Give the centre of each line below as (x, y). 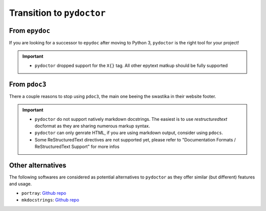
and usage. (20, 184)
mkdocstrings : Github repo (50, 200)
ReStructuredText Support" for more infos (77, 147)
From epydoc (30, 30)
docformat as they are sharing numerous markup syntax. (92, 126)
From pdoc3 (28, 84)
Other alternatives (38, 165)
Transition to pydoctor (57, 13)
